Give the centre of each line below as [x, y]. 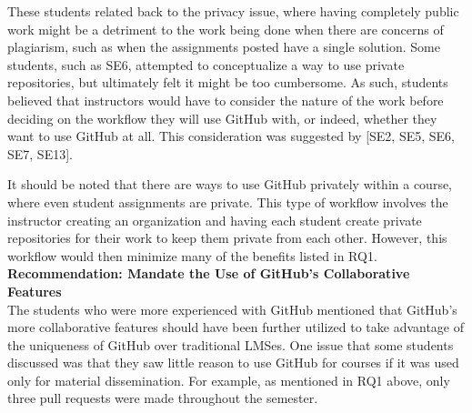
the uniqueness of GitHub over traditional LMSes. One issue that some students [231, 344]
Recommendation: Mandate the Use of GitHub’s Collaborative [209, 273]
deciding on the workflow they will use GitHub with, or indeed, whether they [222, 118]
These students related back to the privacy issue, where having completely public [233, 11]
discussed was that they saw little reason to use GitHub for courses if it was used [233, 363]
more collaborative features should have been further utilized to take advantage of [236, 327]
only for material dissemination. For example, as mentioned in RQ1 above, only [229, 380]
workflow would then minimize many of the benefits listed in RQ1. [192, 255]
